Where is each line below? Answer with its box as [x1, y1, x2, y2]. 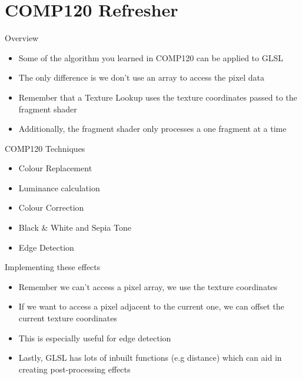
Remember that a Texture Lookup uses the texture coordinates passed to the [18, 91, 297, 103]
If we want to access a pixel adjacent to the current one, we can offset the [18, 300, 284, 312]
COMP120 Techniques [5, 142, 85, 154]
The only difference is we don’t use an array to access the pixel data [18, 71, 265, 84]
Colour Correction [18, 201, 84, 214]
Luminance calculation [18, 181, 100, 194]
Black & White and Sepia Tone [18, 221, 131, 234]
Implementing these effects [5, 261, 101, 273]
